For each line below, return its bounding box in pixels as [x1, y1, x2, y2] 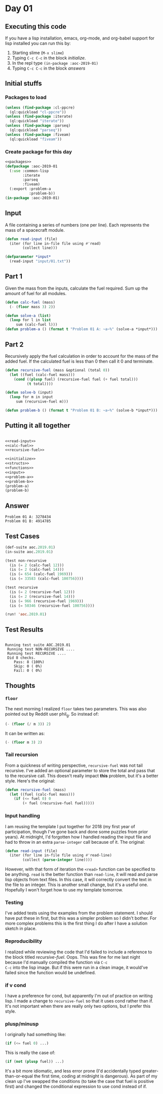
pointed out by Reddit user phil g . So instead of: [5, 711, 99, 718]
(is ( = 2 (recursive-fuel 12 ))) [9, 590, 75, 594]
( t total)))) [26, 381, 54, 386]
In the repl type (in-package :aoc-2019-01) [12, 60, 99, 66]
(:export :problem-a [9, 186, 51, 191]
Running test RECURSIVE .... [7, 651, 67, 656]
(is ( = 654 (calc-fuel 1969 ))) [9, 572, 73, 577]
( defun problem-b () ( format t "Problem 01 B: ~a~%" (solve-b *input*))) [5, 408, 158, 413]
